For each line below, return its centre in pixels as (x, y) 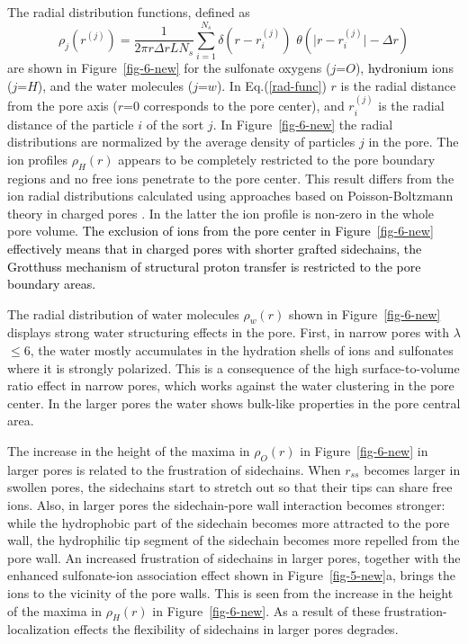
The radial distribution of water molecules (123, 313)
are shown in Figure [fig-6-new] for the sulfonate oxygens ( (169, 68)
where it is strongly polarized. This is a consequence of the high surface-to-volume (234, 367)
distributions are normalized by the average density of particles (181, 142)
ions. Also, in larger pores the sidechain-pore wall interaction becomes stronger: (226, 505)
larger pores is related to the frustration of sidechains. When (174, 469)
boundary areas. (52, 284)
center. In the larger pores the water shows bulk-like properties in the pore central (234, 402)
